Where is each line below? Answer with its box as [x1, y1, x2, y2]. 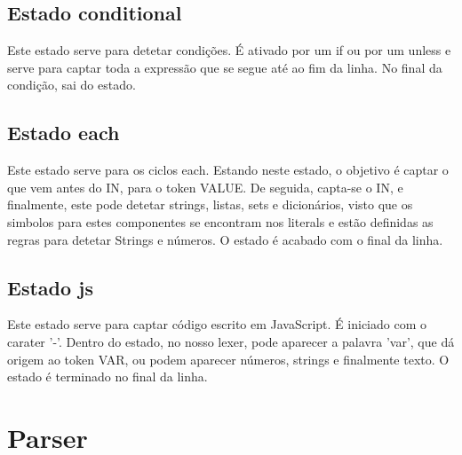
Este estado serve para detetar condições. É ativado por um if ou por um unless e [7, 41, 451, 59]
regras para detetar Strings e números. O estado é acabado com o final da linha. [7, 230, 443, 248]
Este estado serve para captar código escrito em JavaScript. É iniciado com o [7, 315, 426, 333]
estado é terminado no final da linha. [7, 367, 208, 386]
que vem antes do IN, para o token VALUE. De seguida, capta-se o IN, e [7, 177, 403, 196]
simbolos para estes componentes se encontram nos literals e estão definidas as [7, 212, 434, 231]
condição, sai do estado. [7, 75, 136, 94]
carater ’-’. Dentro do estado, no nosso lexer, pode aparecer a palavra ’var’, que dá [7, 332, 455, 350]
